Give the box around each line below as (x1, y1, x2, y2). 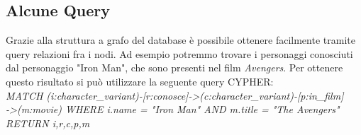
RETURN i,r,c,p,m (6, 115, 90, 130)
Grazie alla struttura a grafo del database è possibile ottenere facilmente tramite (6, 33, 355, 47)
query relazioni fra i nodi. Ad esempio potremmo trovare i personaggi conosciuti (6, 46, 353, 61)
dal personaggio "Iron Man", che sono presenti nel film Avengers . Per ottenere (6, 60, 343, 75)
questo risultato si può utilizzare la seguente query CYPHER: (6, 74, 274, 88)
